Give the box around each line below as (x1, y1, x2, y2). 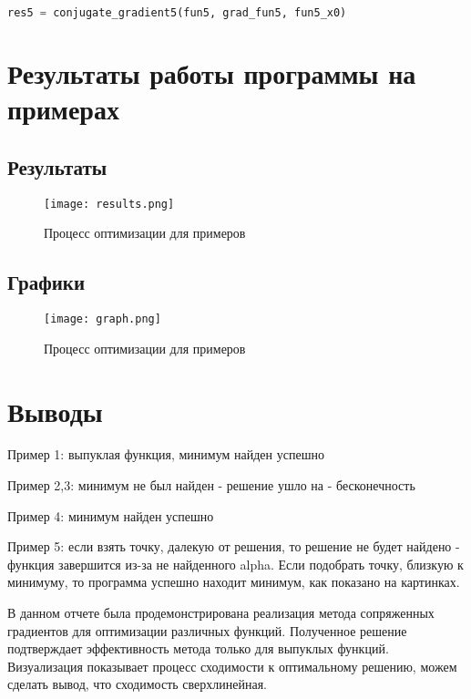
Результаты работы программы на (7, 55, 416, 92)
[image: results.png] (44, 197, 175, 211)
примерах (7, 90, 119, 128)
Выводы (7, 392, 103, 429)
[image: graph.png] (44, 313, 161, 326)
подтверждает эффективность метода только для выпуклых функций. (7, 639, 389, 658)
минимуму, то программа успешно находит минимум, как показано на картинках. (7, 572, 460, 591)
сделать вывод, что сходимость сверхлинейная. (7, 674, 267, 694)
